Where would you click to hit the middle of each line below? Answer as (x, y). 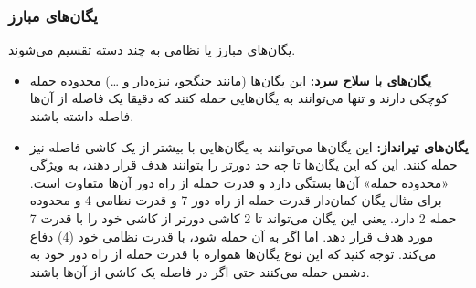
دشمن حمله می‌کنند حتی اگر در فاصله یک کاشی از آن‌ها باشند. (200, 271)
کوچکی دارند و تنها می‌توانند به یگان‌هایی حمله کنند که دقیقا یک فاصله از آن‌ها (239, 98)
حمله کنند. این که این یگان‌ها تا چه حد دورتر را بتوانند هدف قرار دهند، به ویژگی (243, 165)
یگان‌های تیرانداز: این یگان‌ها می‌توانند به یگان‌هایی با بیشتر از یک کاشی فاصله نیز (249, 146)
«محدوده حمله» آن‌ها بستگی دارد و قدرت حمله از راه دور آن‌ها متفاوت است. (239, 182)
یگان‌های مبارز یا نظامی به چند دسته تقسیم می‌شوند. (152, 50)
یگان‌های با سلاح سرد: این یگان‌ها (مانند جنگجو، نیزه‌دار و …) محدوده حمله (231, 80)
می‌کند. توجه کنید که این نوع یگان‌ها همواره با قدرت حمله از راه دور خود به (233, 254)
